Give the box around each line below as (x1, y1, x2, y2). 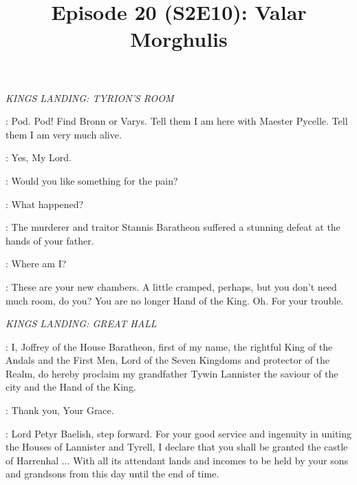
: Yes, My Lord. (6, 150, 72, 165)
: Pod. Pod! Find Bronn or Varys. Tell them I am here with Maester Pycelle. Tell (6, 114, 348, 128)
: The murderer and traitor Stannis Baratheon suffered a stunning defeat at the (6, 220, 340, 234)
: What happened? (6, 196, 84, 211)
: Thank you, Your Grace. (6, 403, 114, 417)
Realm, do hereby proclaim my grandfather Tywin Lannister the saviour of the (6, 366, 338, 380)
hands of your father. (6, 233, 94, 247)
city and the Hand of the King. (6, 380, 136, 394)
